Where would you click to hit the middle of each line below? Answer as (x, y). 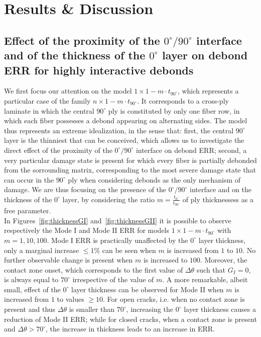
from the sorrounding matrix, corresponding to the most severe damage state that (130, 170)
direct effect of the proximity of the (58, 150)
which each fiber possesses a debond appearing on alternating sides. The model (126, 120)
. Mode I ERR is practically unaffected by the (117, 240)
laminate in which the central (49, 110)
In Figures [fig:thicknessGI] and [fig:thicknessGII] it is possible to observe (118, 220)
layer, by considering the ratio (108, 199)
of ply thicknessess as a (218, 199)
